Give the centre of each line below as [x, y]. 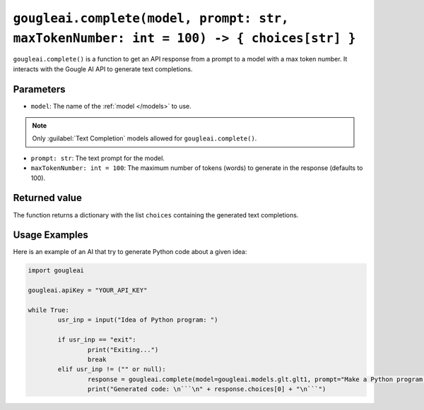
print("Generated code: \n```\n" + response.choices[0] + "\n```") [207, 389]
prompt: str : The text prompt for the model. [98, 158]
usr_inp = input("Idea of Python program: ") [138, 320]
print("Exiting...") [123, 350]
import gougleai [56, 271]
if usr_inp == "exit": [97, 340]
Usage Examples [51, 235]
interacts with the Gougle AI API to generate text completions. [103, 69]
